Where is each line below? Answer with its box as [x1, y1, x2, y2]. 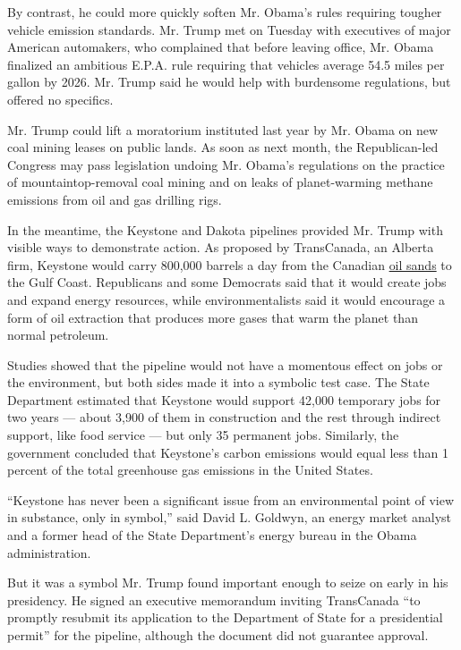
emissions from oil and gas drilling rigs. [7, 190, 222, 208]
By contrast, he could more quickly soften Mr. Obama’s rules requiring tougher [7, 3, 442, 21]
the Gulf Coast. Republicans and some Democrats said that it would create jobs [7, 273, 447, 291]
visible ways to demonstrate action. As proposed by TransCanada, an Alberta [7, 238, 434, 257]
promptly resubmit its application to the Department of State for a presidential [7, 608, 443, 627]
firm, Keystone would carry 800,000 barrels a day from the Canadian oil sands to [7, 255, 452, 274]
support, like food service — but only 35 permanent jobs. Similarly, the [7, 426, 399, 444]
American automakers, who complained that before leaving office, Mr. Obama [7, 38, 434, 56]
